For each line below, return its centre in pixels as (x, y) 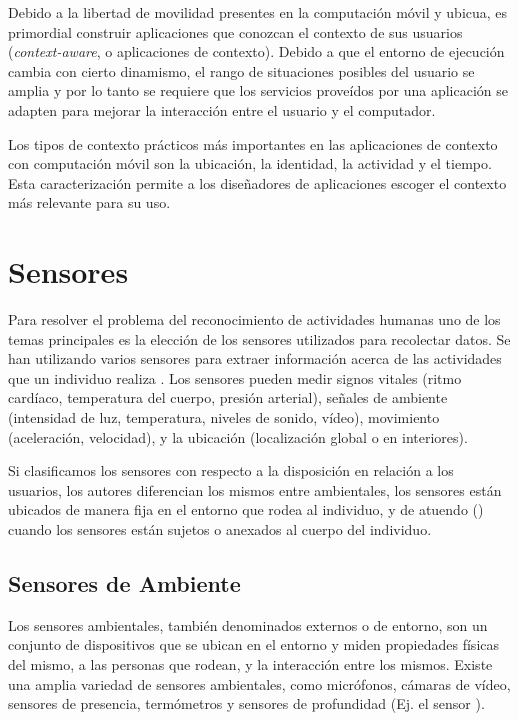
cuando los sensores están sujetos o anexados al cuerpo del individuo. (220, 529)
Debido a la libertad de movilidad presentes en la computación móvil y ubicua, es (258, 12)
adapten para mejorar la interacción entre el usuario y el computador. (222, 109)
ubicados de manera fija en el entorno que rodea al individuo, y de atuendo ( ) (246, 509)
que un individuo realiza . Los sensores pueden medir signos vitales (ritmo (235, 377)
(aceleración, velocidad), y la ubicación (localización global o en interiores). (238, 436)
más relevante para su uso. (89, 202)
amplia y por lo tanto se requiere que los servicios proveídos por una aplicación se (258, 90)
